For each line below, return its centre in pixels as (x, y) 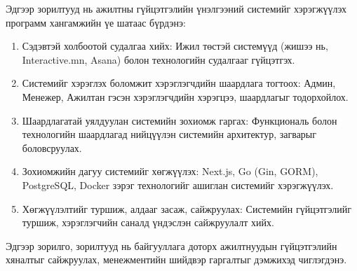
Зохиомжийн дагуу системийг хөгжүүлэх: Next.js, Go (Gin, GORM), (170, 171)
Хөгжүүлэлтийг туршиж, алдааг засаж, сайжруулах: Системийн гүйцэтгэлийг (187, 208)
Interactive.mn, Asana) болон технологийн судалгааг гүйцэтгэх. (159, 59)
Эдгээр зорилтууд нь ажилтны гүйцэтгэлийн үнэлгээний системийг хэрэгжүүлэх (176, 8)
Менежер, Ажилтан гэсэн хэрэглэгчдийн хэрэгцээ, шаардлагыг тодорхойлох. (185, 96)
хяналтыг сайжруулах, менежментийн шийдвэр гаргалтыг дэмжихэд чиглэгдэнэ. (176, 259)
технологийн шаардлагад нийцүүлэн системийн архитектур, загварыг (169, 134)
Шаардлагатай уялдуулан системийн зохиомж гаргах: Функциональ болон (180, 120)
